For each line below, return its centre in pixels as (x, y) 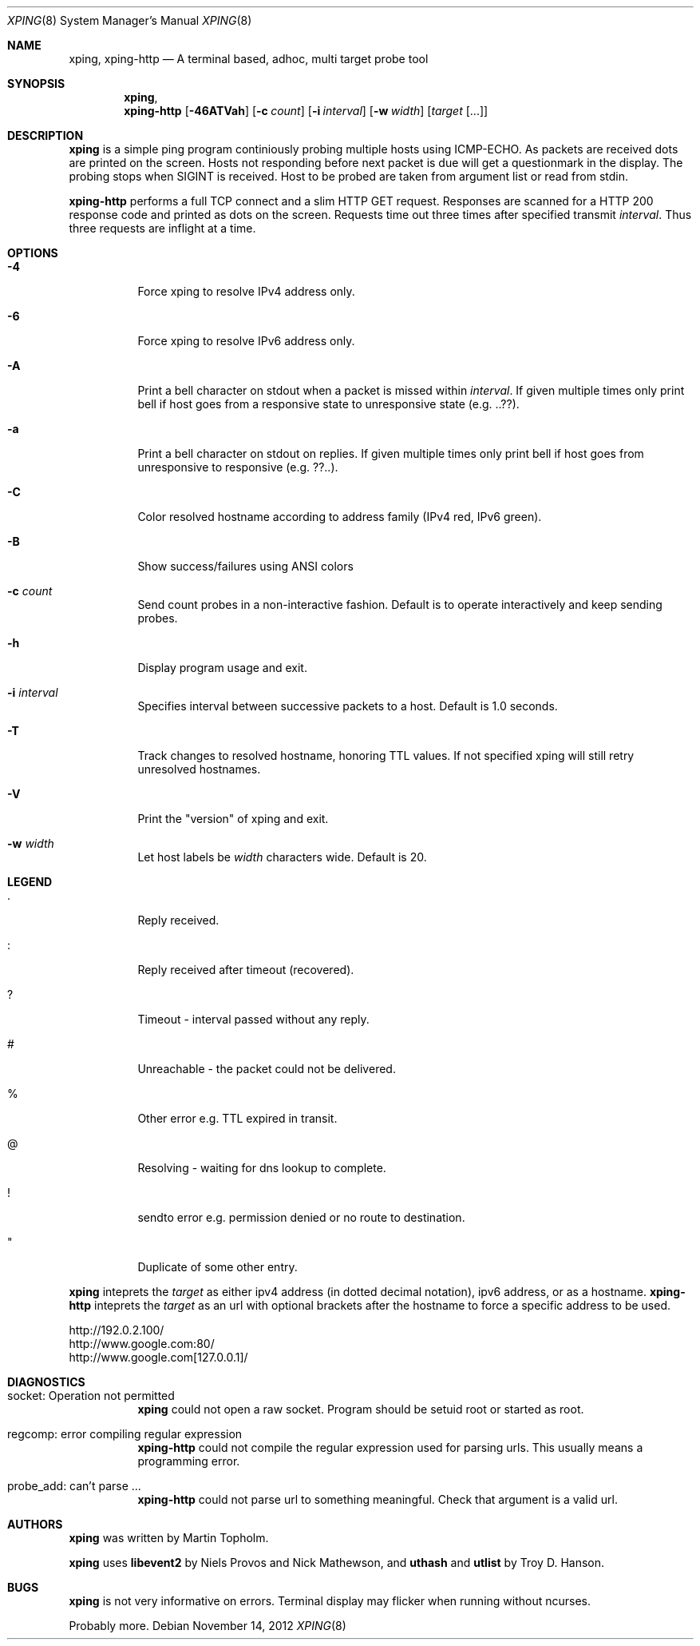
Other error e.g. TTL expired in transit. (237, 1118)
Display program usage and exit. (222, 668)
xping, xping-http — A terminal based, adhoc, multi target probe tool (249, 59)
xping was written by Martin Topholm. (169, 1538)
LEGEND (30, 882)
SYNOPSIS (36, 83)
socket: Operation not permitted (91, 1396)
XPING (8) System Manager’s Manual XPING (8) (130, 20)
